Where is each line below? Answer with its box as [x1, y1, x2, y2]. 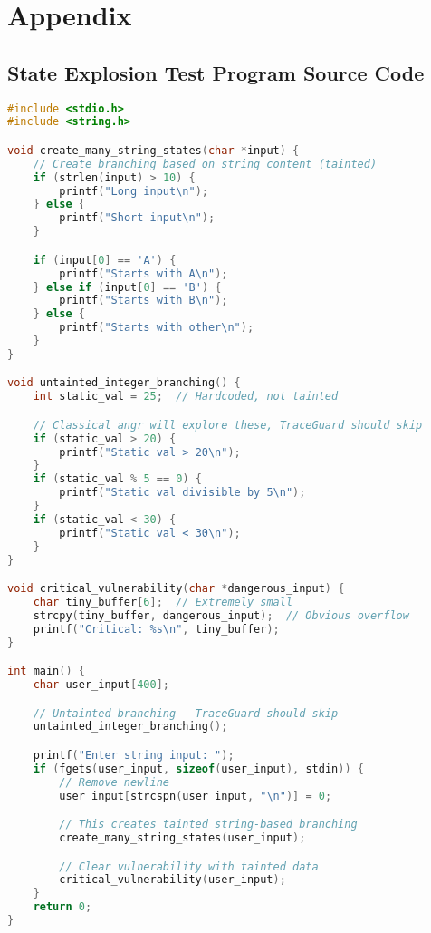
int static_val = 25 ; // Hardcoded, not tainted [33, 390, 339, 403]
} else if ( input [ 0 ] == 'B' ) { [33, 280, 222, 294]
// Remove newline [59, 775, 169, 789]
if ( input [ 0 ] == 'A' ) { [33, 253, 177, 267]
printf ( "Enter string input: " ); [33, 748, 235, 762]
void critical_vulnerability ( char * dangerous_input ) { [7, 582, 345, 596]
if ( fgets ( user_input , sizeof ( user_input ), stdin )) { [33, 762, 364, 775]
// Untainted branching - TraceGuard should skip [33, 706, 339, 720]
